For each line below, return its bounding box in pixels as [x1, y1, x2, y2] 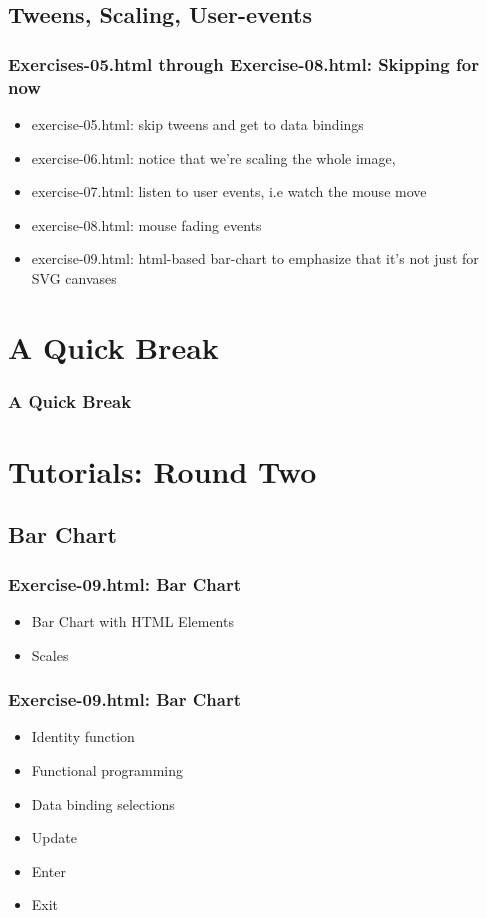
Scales [31, 644, 69, 665]
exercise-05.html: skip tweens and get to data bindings [31, 113, 364, 134]
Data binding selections [31, 793, 175, 814]
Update [31, 827, 77, 848]
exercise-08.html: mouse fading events [31, 214, 262, 235]
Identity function [31, 726, 135, 747]
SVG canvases [31, 267, 117, 288]
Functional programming [31, 760, 183, 781]
